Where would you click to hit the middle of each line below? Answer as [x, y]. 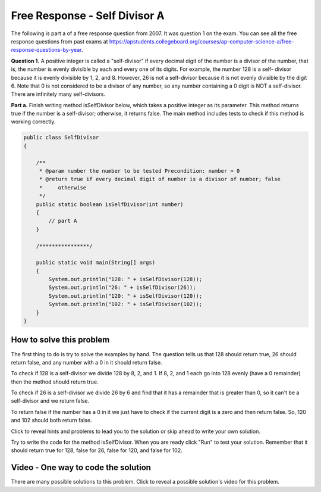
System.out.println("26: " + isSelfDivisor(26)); [122, 288]
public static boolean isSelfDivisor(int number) [110, 204]
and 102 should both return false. [51, 421]
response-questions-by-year [46, 50]
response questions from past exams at [59, 41]
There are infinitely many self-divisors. [58, 94]
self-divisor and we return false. [50, 401]
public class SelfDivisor [61, 138]
